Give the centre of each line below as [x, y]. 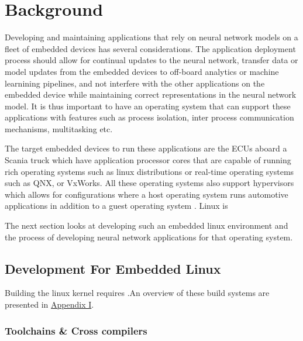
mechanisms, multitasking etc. [59, 128]
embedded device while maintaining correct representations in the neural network [151, 94]
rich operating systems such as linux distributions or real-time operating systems [149, 171]
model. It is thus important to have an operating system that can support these [148, 106]
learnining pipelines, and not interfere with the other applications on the [135, 83]
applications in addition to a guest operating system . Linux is [116, 206]
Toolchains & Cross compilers [76, 330]
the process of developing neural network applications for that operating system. [149, 237]
